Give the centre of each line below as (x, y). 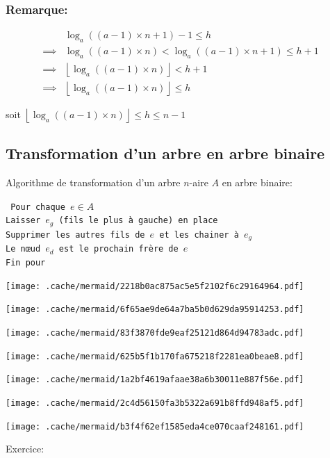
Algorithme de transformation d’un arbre (93, 182)
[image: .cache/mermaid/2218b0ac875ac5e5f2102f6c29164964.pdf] (155, 286)
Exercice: (25, 449)
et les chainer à (199, 235)
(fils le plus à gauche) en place (138, 221)
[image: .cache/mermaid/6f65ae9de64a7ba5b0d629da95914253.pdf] (155, 310)
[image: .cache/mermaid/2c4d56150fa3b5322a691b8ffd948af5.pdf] (155, 403)
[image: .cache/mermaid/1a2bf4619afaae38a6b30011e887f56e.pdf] (155, 380)
